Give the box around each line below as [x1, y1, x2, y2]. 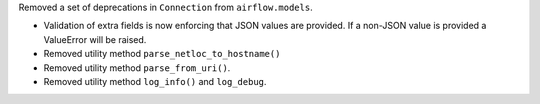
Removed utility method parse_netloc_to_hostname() [43, 48, 281, 60]
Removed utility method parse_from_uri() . [43, 61, 231, 74]
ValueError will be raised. [43, 33, 147, 45]
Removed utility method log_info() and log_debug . [43, 75, 267, 87]
